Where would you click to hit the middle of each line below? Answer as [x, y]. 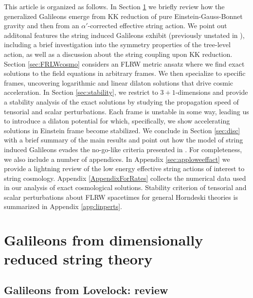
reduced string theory [78, 259]
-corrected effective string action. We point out [157, 26]
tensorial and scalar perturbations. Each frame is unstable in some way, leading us [126, 111]
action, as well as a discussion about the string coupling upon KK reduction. [118, 54]
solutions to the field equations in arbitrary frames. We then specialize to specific [125, 73]
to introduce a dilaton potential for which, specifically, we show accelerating [117, 121]
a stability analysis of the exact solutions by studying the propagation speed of [121, 101]
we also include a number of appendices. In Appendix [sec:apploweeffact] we [117, 159]
